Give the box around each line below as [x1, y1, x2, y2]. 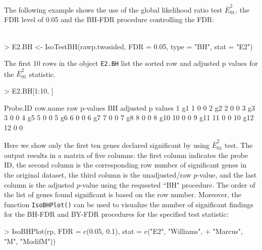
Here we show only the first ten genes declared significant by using [4, 140, 209, 150]
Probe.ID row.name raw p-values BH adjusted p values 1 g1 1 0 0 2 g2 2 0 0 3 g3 [4, 102, 255, 113]
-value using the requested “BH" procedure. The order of [80, 179, 255, 190]
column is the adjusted [4, 179, 74, 190]
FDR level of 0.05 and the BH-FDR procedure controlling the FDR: [4, 14, 215, 25]
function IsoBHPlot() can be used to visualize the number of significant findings [4, 199, 253, 209]
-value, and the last [197, 169, 257, 180]
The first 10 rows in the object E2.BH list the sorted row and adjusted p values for [4, 58, 258, 68]
